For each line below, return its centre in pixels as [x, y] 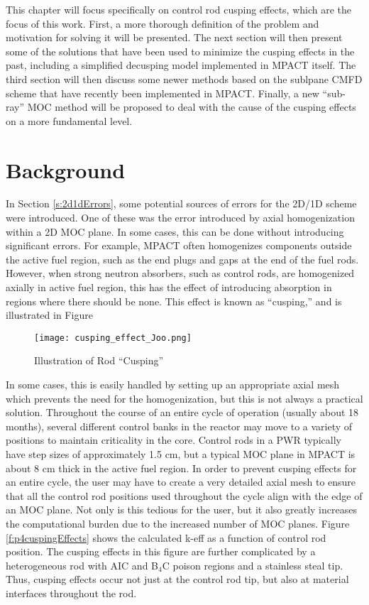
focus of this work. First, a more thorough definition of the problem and [163, 23]
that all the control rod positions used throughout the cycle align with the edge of [184, 495]
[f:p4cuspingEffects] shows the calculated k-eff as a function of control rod [166, 537]
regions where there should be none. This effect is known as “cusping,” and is [174, 301]
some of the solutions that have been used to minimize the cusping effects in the [180, 51]
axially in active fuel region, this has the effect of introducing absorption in [169, 287]
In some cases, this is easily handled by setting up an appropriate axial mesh [173, 385]
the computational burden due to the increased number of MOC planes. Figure [178, 523]
